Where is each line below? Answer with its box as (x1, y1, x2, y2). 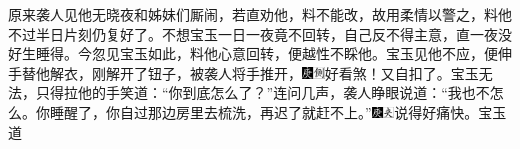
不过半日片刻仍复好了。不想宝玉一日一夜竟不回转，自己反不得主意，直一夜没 (8, 23, 512, 44)
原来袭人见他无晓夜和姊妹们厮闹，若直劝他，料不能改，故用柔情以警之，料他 (8, 4, 512, 24)
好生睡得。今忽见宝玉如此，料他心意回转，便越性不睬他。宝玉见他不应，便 (8, 43, 498, 64)
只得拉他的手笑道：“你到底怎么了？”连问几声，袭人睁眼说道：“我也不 (35, 82, 490, 103)
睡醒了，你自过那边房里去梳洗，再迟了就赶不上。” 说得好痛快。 (49, 101, 479, 122)
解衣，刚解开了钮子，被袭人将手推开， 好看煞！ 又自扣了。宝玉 (49, 62, 479, 83)
